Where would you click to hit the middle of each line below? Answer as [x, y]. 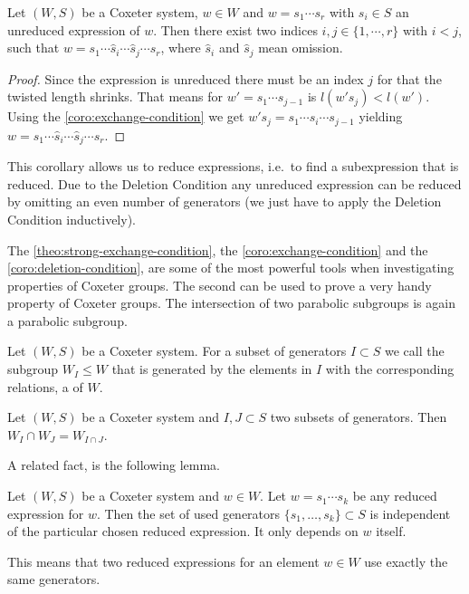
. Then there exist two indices [235, 29]
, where [181, 48]
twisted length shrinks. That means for [115, 96]
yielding [381, 116]
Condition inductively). [72, 219]
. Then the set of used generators [188, 513]
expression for [46, 513]
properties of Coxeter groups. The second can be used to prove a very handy [220, 285]
